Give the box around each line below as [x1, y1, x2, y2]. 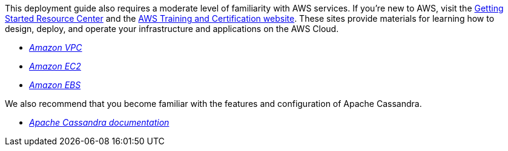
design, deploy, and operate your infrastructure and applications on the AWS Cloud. [5, 24, 339, 34]
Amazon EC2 [29, 61, 81, 71]
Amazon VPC [29, 42, 82, 53]
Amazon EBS [29, 80, 81, 90]
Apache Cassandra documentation [29, 117, 170, 127]
